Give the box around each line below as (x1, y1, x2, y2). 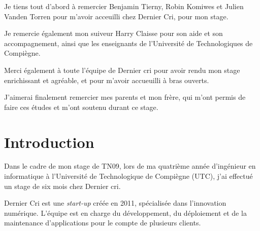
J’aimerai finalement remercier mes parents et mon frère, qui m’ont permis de (4, 92, 246, 102)
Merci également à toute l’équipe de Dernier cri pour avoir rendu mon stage (4, 64, 240, 75)
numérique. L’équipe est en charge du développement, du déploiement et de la (4, 207, 247, 218)
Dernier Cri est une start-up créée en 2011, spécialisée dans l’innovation (4, 198, 226, 208)
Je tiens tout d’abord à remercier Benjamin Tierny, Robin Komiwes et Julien (4, 1, 244, 11)
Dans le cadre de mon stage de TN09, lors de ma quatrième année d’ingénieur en (4, 161, 256, 171)
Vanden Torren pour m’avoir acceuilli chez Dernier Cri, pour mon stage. (4, 11, 229, 21)
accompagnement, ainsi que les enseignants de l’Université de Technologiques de (4, 37, 253, 48)
